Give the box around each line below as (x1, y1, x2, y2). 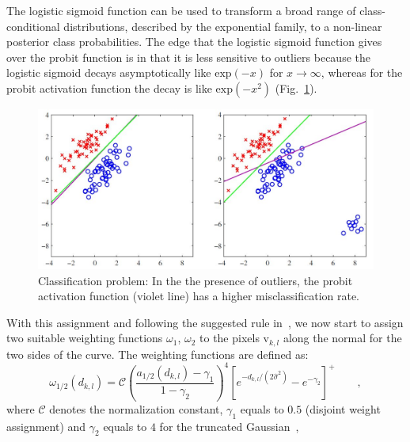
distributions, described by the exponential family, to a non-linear (63, 17, 382, 34)
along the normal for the (283, 330, 402, 346)
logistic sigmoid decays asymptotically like (6, 64, 211, 81)
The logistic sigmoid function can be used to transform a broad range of (6, 2, 356, 18)
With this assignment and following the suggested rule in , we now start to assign (6, 314, 404, 330)
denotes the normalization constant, (49, 400, 223, 417)
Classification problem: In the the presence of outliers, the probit (38, 272, 353, 288)
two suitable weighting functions (6, 330, 163, 346)
